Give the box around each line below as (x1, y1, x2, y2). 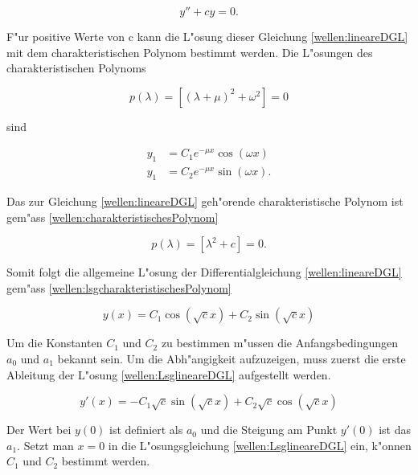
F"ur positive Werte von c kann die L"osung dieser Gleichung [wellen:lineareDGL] (6, 28, 408, 44)
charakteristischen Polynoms (6, 59, 146, 76)
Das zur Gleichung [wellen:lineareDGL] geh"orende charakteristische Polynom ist (6, 193, 404, 210)
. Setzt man (17, 436, 74, 453)
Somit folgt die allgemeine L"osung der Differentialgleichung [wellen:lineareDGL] (6, 264, 402, 280)
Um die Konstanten (6, 334, 103, 351)
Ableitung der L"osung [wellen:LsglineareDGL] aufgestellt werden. (6, 366, 331, 383)
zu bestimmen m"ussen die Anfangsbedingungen (161, 334, 398, 351)
